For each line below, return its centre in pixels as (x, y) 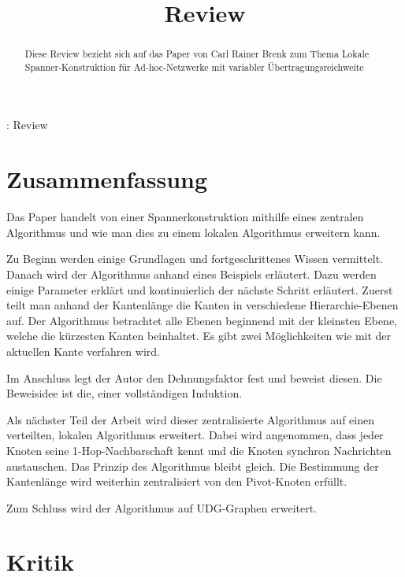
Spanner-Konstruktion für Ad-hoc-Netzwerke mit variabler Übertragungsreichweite (194, 67)
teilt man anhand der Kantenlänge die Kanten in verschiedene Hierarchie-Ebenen (202, 305)
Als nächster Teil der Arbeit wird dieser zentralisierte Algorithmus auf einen (190, 419)
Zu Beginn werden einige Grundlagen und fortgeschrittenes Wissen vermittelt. (195, 259)
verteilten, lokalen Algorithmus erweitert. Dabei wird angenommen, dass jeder (195, 435)
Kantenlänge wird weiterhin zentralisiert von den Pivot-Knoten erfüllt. (177, 481)
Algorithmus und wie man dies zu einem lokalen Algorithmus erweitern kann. (193, 232)
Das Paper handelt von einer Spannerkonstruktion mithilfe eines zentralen (185, 217)
